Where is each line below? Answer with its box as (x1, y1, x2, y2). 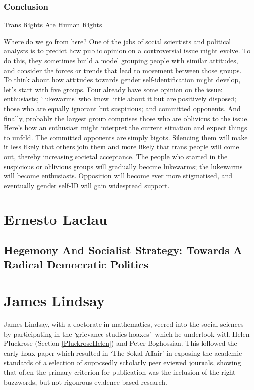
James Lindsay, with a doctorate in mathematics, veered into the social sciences (4, 318, 244, 329)
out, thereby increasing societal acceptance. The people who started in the (4, 151, 228, 161)
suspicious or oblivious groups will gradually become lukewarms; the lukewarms (4, 161, 243, 171)
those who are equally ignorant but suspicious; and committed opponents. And (4, 103, 241, 113)
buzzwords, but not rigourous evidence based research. (4, 376, 168, 387)
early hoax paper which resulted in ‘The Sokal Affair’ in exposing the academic (4, 347, 242, 358)
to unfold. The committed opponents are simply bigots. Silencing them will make (4, 132, 248, 142)
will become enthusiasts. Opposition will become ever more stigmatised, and (4, 171, 233, 181)
